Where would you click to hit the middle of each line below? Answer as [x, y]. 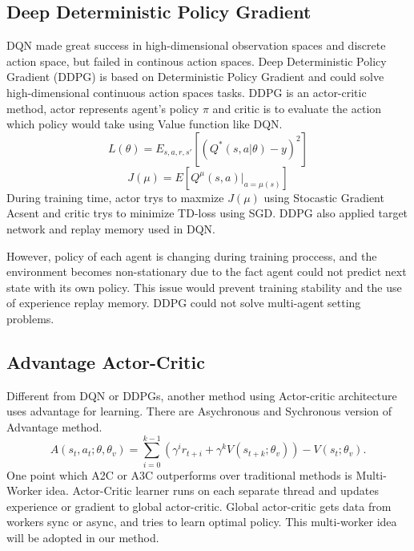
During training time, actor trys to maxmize [115, 197]
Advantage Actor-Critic [106, 361]
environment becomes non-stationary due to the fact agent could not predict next [207, 271]
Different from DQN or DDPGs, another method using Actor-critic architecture [202, 395]
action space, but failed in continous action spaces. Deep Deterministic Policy [197, 61]
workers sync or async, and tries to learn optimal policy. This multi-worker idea [202, 522]
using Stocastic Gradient [324, 197]
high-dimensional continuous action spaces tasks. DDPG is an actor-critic [187, 92]
